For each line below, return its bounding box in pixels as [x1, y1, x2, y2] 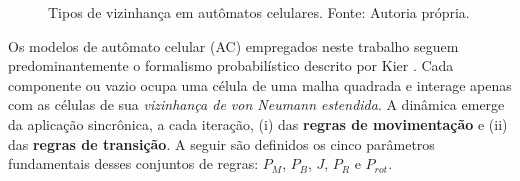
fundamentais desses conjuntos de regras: [8, 153, 259, 174]
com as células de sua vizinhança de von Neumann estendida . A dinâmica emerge [8, 94, 505, 115]
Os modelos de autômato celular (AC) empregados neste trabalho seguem [8, 35, 459, 56]
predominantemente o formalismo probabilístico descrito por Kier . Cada [8, 55, 454, 76]
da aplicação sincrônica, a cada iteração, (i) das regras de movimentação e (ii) [8, 113, 508, 134]
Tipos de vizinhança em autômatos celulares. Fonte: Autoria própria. [48, 2, 470, 22]
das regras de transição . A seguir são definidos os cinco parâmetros [8, 133, 435, 154]
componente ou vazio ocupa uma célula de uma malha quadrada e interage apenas [8, 74, 512, 95]
